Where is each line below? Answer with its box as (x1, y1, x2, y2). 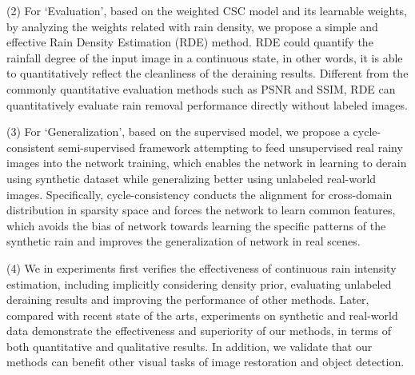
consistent (6, 138, 55, 155)
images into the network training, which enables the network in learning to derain (6, 154, 407, 171)
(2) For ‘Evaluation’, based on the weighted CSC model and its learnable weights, (6, 2, 407, 18)
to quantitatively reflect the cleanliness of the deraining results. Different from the (6, 65, 409, 82)
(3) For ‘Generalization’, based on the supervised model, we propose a (6, 123, 349, 140)
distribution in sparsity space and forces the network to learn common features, (6, 201, 396, 218)
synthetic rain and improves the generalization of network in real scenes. (6, 233, 361, 249)
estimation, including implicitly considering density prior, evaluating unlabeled (6, 275, 392, 292)
